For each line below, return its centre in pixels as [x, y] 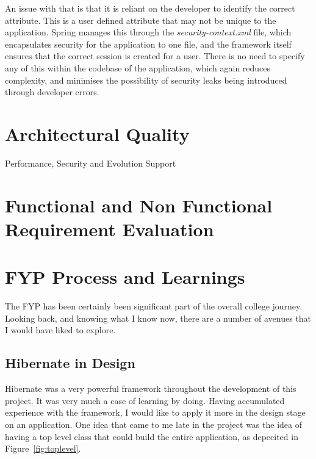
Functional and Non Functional [139, 205]
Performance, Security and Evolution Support [91, 163]
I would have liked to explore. [60, 330]
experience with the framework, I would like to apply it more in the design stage [155, 412]
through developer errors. [52, 92]
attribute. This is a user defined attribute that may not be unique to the [141, 20]
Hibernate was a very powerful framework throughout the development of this [151, 389]
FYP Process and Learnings [125, 277]
